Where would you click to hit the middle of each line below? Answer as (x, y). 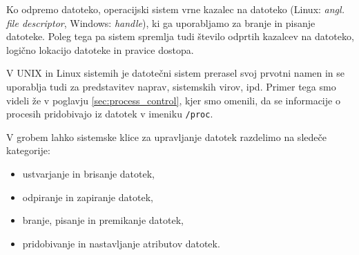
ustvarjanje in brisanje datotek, (89, 173)
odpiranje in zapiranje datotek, (88, 197)
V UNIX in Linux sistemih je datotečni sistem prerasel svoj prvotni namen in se (176, 73)
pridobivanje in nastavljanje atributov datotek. (121, 243)
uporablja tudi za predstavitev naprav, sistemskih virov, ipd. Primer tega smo (171, 86)
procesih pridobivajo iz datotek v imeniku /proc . (110, 114)
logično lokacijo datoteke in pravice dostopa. (100, 49)
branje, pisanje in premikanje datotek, (103, 220)
